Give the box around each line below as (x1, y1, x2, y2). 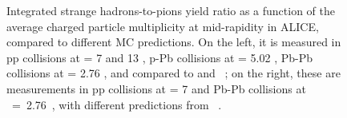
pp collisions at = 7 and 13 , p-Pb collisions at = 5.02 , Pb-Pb (6, 49, 313, 65)
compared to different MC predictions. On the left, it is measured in (6, 33, 341, 50)
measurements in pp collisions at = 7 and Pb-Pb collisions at (6, 80, 306, 96)
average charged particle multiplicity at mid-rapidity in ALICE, (6, 18, 319, 34)
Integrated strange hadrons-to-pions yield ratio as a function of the (6, 2, 335, 18)
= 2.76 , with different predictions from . (11, 96, 222, 112)
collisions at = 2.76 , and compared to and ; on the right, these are (6, 65, 341, 81)
